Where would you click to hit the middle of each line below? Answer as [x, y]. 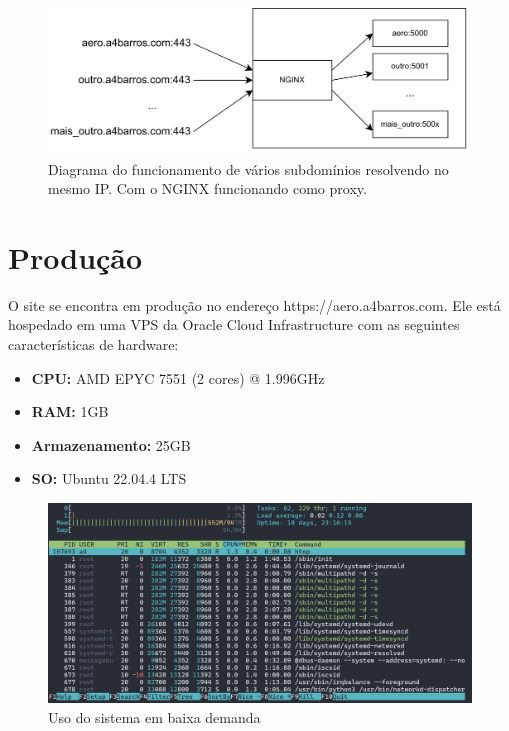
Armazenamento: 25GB [111, 444]
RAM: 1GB [70, 411]
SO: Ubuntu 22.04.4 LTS [109, 478]
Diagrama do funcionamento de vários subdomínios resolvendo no [248, 168]
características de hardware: [93, 344]
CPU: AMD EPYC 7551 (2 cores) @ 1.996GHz [178, 377]
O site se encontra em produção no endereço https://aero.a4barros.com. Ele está [254, 304]
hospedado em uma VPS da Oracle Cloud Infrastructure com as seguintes [234, 324]
